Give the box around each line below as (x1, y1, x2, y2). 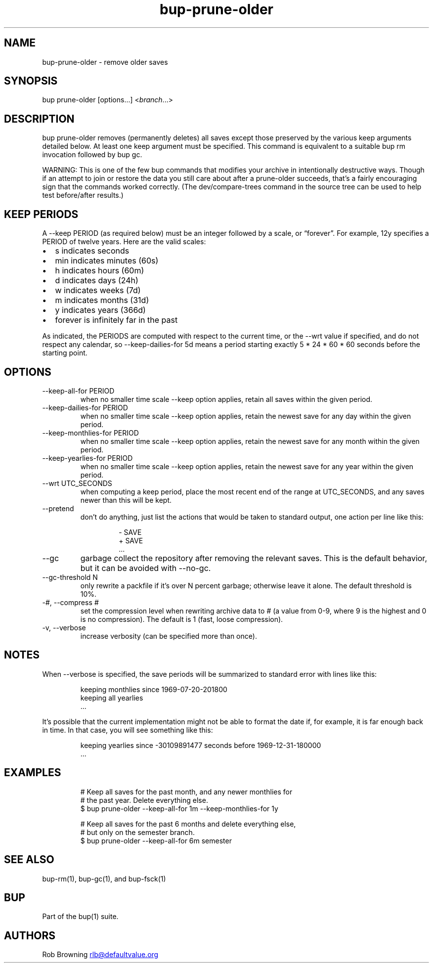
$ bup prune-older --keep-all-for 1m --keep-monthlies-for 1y (80, 804, 278, 813)
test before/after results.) (42, 191, 124, 200)
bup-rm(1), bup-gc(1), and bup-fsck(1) (42, 874, 166, 883)
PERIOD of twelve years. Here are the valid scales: (42, 237, 206, 246)
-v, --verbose (42, 623, 86, 632)
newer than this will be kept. (80, 495, 172, 504)
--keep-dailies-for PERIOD (42, 403, 128, 412)
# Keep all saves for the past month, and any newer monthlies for (80, 787, 293, 796)
